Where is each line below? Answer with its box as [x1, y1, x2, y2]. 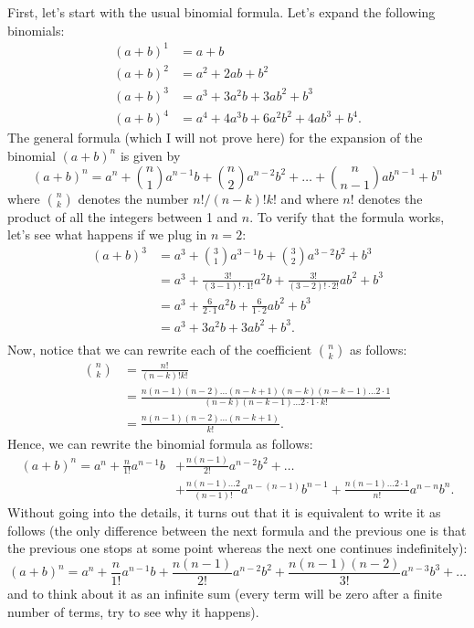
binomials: [7, 20, 65, 39]
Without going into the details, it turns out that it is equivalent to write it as [7, 503, 441, 522]
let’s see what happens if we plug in [7, 225, 207, 244]
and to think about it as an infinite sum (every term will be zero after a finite [7, 583, 442, 602]
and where [280, 188, 339, 208]
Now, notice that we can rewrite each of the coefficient [7, 339, 312, 358]
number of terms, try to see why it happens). [7, 601, 259, 621]
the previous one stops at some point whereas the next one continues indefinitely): [7, 538, 468, 558]
